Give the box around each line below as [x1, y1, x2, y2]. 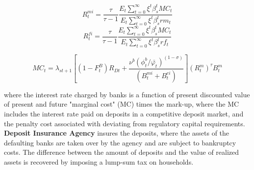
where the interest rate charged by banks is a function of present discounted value [4, 89, 250, 99]
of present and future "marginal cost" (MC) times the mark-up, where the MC [4, 99, 239, 109]
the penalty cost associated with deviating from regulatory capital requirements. [4, 118, 245, 128]
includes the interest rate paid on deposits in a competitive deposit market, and [4, 109, 244, 118]
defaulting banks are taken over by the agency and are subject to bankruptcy [4, 137, 236, 147]
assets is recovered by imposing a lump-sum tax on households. [4, 156, 194, 167]
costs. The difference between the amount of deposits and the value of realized [4, 147, 239, 157]
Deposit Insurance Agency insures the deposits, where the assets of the [4, 128, 229, 138]
